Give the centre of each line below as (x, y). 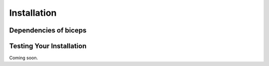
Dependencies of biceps (48, 30)
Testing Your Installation (48, 46)
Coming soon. (24, 58)
